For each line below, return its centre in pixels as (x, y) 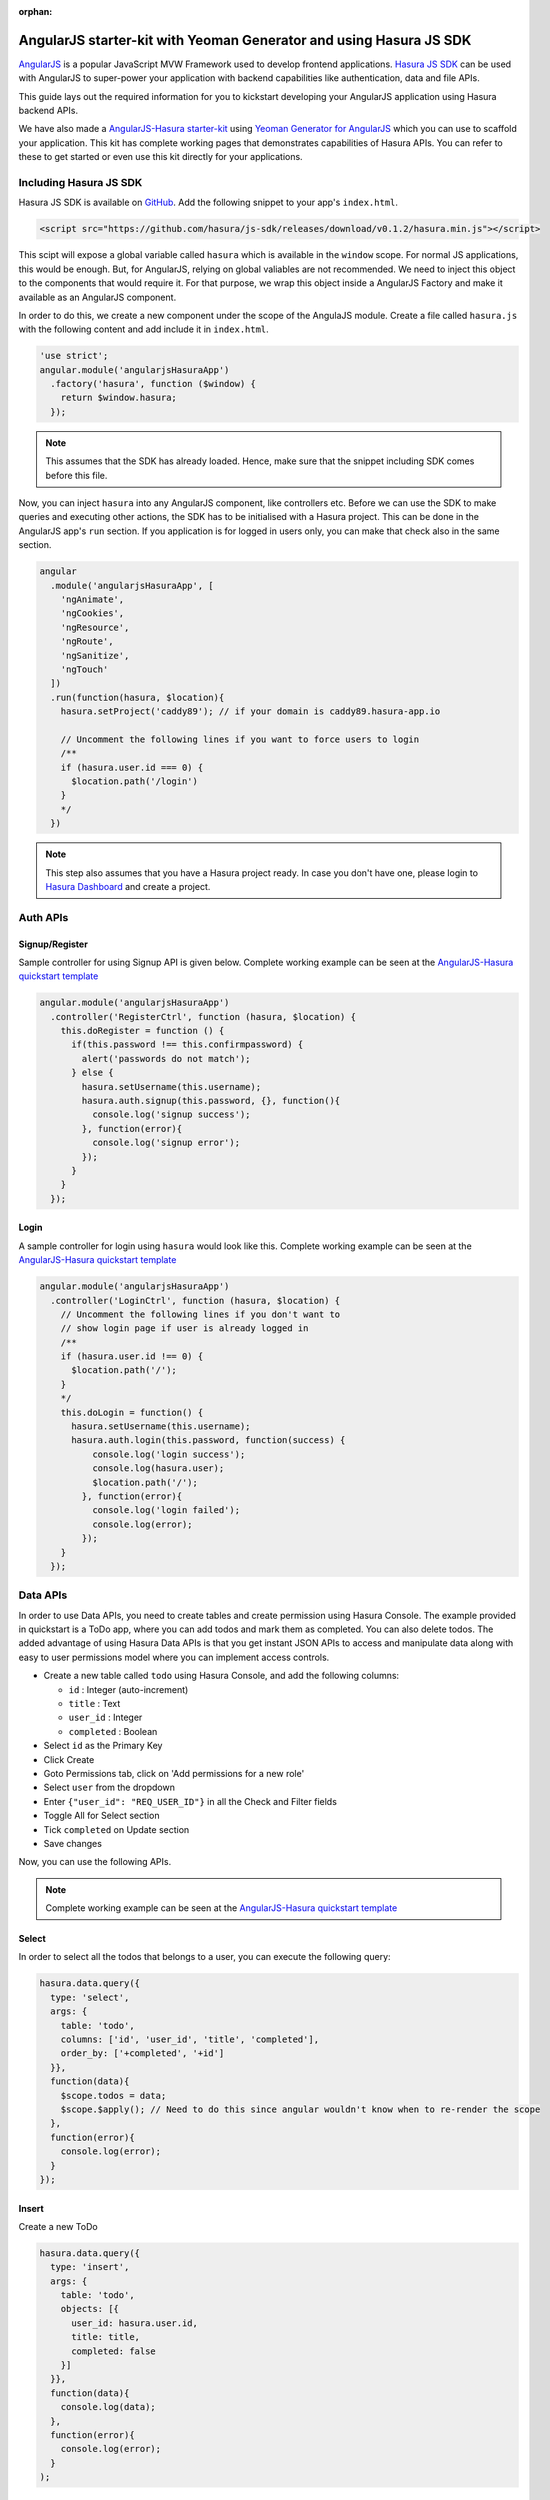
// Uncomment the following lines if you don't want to (200, 1314)
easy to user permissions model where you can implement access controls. (174, 1657)
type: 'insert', (90, 2267)
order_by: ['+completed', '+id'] (142, 2053)
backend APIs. (48, 111)
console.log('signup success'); (171, 1114)
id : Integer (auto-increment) (128, 1689)
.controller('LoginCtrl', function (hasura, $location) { (195, 1300)
